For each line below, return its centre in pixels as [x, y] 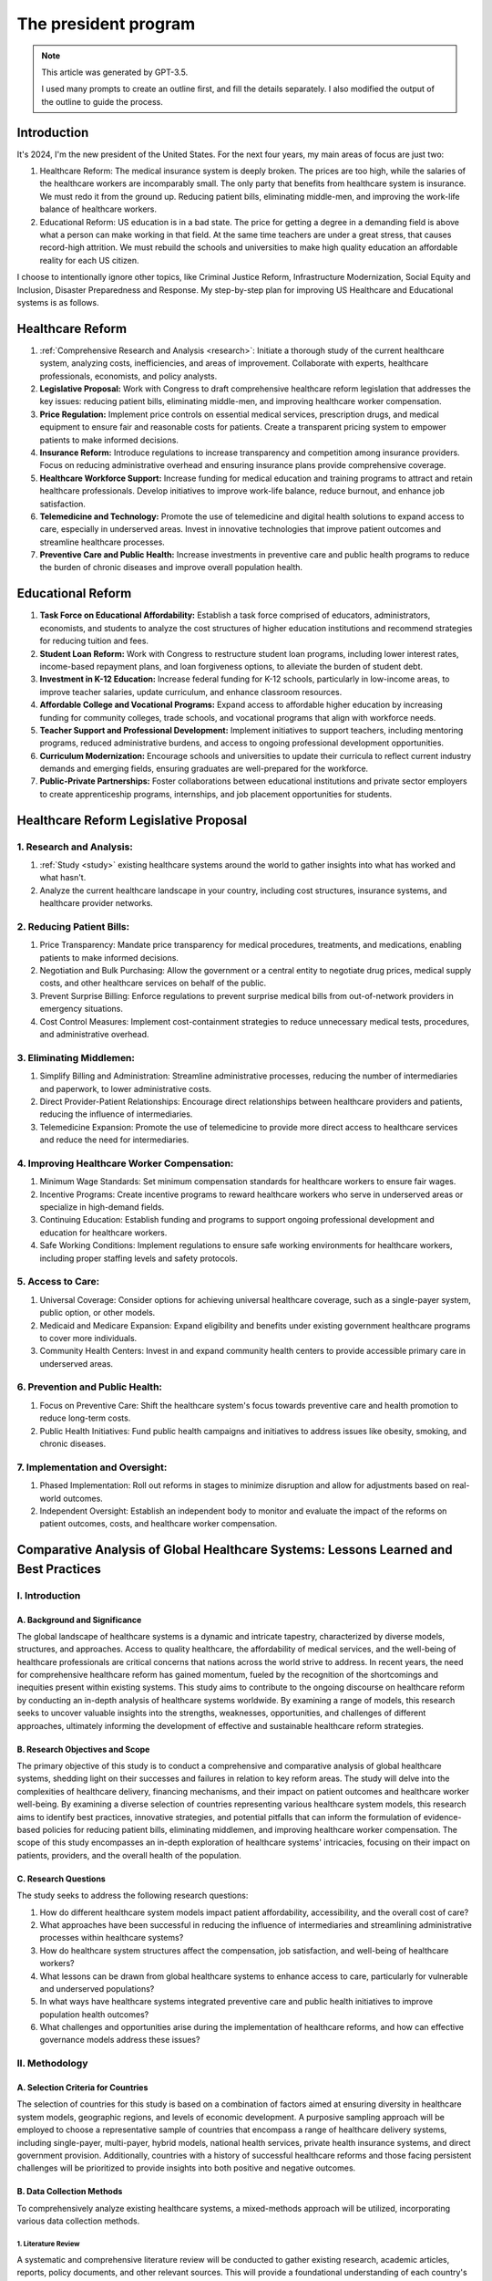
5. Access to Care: [58, 1282]
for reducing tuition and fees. [94, 641]
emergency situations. [81, 1009]
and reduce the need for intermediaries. [114, 1140]
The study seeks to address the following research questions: [133, 1896]
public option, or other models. [97, 1313]
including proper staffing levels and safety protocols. [139, 1258]
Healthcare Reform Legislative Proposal [132, 820]
